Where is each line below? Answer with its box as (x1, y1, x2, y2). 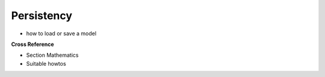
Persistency (11, 9, 72, 22)
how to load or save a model (26, 30, 96, 37)
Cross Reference (11, 41, 54, 48)
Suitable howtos (26, 60, 66, 67)
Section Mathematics (26, 51, 79, 59)
